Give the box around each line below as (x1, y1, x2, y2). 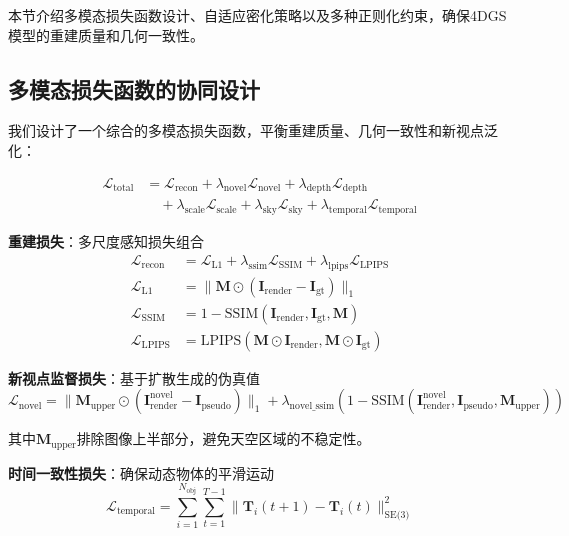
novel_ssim (289, 401, 335, 412)
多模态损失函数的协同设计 (8, 73, 260, 104)
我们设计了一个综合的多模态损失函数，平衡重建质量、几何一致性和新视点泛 (8, 120, 498, 141)
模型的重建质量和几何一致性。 (8, 24, 204, 45)
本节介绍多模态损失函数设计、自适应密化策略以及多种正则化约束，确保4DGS (8, 5, 507, 25)
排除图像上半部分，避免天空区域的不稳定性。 (76, 428, 371, 449)
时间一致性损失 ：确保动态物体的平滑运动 (8, 462, 274, 483)
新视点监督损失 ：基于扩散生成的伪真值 (8, 367, 260, 388)
